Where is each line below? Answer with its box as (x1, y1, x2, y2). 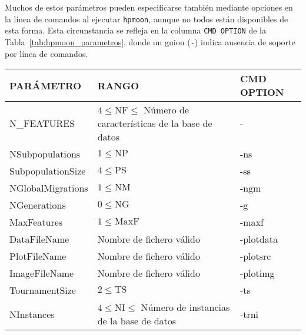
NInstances (9, 307, 55, 321)
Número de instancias (141, 300, 230, 314)
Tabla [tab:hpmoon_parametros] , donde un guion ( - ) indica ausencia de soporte (5, 35, 295, 48)
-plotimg (240, 266, 275, 280)
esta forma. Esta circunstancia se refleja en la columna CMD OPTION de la (5, 24, 266, 36)
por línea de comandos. (5, 47, 88, 59)
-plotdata (240, 232, 278, 246)
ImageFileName (9, 266, 74, 280)
